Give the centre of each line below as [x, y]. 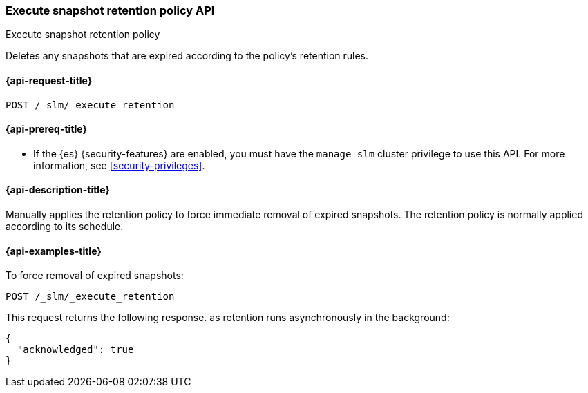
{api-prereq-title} [47, 129]
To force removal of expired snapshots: [95, 276]
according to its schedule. [65, 227]
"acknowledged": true [75, 350]
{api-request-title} [49, 80]
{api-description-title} [58, 190]
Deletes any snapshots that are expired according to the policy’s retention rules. [187, 56]
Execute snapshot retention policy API [110, 10]
